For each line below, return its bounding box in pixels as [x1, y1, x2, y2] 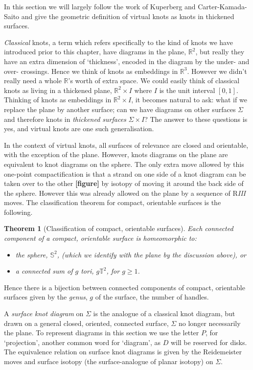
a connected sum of [15, 266, 73, 276]
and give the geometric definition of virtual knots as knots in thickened [21, 11, 234, 21]
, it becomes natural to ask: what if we [131, 94, 247, 105]
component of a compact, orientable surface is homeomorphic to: [4, 233, 197, 243]
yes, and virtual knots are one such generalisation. [4, 123, 154, 134]
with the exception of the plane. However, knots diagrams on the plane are [4, 149, 228, 160]
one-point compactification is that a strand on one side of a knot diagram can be [4, 168, 246, 179]
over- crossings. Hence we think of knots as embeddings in [4, 66, 178, 76]
